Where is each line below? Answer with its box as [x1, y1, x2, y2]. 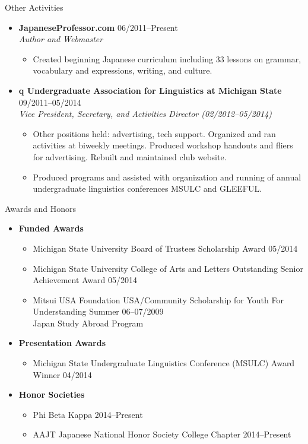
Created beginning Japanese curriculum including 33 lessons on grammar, [33, 52, 301, 65]
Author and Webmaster [18, 33, 103, 45]
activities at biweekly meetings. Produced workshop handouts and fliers [33, 139, 293, 151]
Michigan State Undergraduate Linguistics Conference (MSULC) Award [33, 357, 295, 369]
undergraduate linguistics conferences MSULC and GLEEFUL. [33, 182, 262, 195]
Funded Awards [18, 222, 84, 234]
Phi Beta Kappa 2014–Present [33, 408, 143, 420]
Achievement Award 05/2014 [33, 274, 137, 286]
